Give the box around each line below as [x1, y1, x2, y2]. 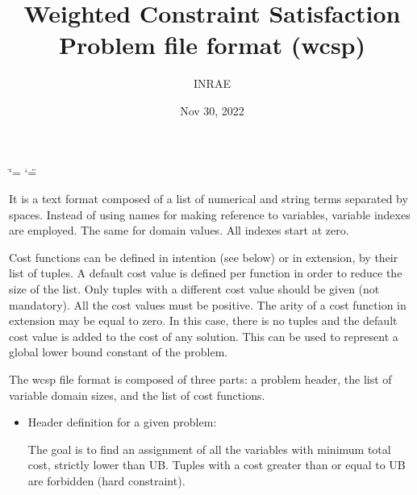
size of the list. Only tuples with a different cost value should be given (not [9, 281, 380, 297]
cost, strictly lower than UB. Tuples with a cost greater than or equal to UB [27, 456, 406, 473]
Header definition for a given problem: [27, 414, 217, 431]
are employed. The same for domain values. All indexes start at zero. [9, 222, 349, 239]
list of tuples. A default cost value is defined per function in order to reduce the [9, 264, 402, 281]
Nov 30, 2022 [180, 102, 244, 119]
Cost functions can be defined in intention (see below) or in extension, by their [9, 248, 398, 265]
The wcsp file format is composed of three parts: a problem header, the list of [9, 371, 392, 388]
